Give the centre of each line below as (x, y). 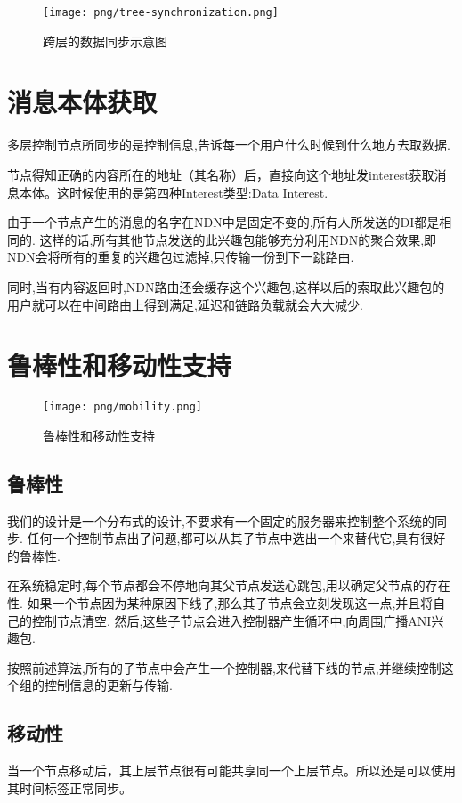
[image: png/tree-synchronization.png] (161, 12)
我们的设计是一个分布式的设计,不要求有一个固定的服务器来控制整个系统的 (221, 520)
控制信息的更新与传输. (108, 685)
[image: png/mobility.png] (122, 407)
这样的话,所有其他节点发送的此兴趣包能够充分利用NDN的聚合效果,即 (238, 239)
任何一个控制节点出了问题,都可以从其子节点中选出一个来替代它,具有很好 (236, 538)
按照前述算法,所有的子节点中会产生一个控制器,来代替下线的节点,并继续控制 (224, 667)
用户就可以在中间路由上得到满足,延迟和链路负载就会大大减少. (185, 304)
